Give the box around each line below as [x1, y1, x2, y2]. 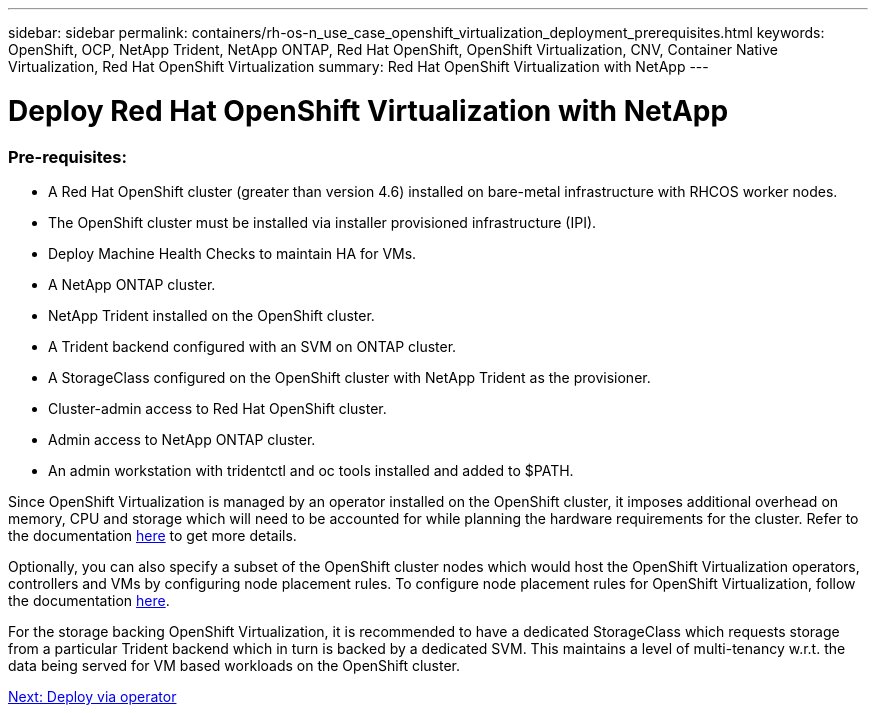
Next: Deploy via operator [8, 687, 177, 705]
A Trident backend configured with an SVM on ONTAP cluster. [48, 337, 457, 355]
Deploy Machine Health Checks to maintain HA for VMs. [48, 244, 417, 262]
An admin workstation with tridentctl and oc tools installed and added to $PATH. [48, 461, 574, 479]
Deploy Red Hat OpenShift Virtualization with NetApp [8, 93, 729, 128]
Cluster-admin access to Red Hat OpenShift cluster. [48, 399, 387, 417]
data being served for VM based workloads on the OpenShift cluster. [8, 656, 461, 674]
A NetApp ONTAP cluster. [48, 275, 216, 293]
